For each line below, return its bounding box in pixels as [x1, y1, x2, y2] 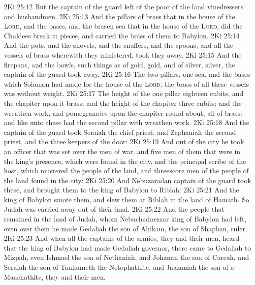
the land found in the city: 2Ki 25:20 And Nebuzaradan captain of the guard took [4, 175, 251, 185]
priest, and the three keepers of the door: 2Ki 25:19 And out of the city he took [4, 136, 244, 147]
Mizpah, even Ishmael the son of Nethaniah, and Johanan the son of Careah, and [4, 252, 249, 262]
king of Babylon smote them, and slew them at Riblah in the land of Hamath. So [4, 194, 249, 204]
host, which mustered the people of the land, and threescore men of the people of [4, 165, 249, 176]
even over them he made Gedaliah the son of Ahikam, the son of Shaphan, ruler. [4, 223, 247, 233]
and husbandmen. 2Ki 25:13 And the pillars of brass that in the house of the [4, 11, 235, 21]
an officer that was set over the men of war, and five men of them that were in [4, 146, 241, 156]
